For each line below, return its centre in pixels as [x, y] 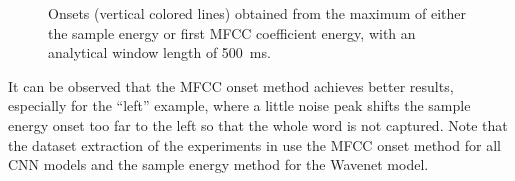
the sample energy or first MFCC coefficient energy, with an [232, 32]
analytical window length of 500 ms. [159, 52]
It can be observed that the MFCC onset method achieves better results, [231, 85]
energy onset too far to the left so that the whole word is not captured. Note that [258, 124]
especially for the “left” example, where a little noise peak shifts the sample [239, 105]
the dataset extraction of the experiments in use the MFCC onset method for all [254, 144]
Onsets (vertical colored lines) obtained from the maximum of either [257, 13]
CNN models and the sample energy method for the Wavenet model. [218, 164]
